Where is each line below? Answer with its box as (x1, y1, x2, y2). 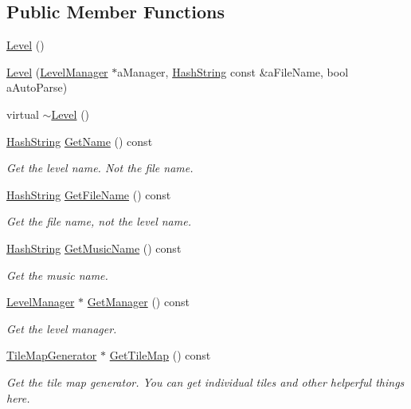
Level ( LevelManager (6, 63, 108, 80)
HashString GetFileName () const (6, 186, 171, 203)
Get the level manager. (6, 320, 117, 336)
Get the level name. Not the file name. (6, 159, 194, 176)
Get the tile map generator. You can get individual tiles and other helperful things (6, 373, 405, 390)
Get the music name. (6, 266, 108, 283)
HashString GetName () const (6, 132, 153, 149)
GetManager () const (87, 293, 190, 310)
